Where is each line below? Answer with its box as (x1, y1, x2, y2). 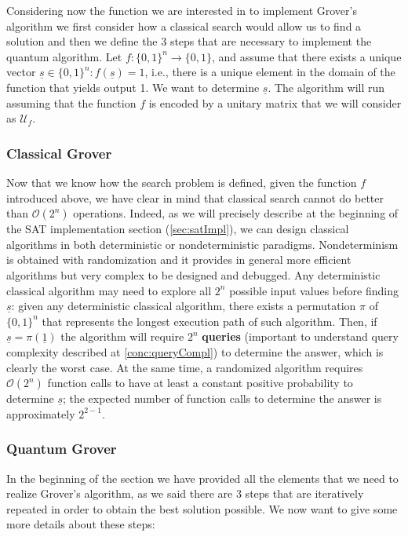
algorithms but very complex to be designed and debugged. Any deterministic (6, 266, 381, 283)
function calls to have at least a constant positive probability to (47, 374, 353, 391)
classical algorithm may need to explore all (6, 282, 212, 298)
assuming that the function (6, 94, 137, 111)
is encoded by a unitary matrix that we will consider (148, 94, 402, 111)
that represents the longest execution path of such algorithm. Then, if (42, 312, 377, 329)
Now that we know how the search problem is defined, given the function (6, 174, 357, 190)
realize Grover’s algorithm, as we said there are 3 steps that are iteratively (6, 485, 364, 502)
